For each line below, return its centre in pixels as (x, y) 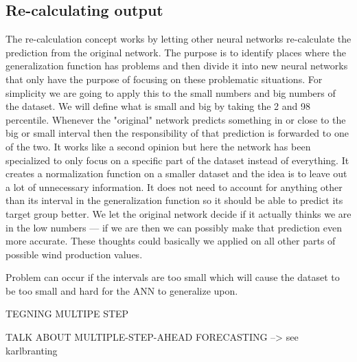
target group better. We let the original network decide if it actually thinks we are (178, 213)
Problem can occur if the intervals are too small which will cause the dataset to (173, 277)
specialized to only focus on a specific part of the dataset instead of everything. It (177, 160)
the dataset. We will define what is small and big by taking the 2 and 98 (158, 106)
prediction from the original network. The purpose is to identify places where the (176, 52)
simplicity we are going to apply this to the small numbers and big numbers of (171, 92)
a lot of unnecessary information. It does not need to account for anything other (174, 186)
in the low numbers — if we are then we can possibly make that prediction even (174, 227)
